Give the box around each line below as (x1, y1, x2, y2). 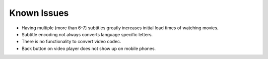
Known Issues (9, 7, 69, 18)
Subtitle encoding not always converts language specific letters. (21, 31, 153, 37)
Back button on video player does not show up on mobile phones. (21, 45, 156, 52)
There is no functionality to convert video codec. (21, 39, 122, 45)
